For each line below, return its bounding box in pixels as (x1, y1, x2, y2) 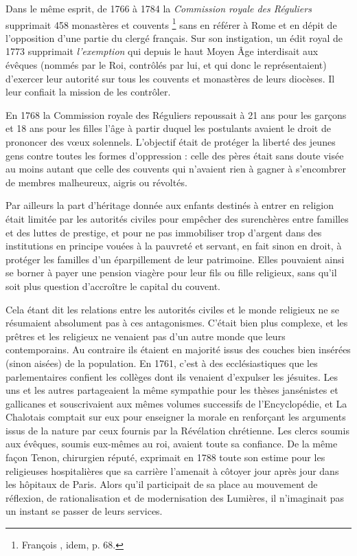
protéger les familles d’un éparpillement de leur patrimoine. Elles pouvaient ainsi (5, 252, 345, 266)
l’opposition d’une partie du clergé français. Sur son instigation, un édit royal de (5, 30, 343, 45)
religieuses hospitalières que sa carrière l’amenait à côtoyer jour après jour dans (5, 463, 339, 478)
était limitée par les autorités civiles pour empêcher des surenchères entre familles (5, 211, 349, 225)
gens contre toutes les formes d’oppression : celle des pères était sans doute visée (5, 148, 344, 162)
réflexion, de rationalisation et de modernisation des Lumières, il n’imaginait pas (5, 490, 345, 504)
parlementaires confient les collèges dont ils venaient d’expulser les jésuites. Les (5, 369, 338, 383)
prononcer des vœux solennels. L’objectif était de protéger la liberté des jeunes (5, 135, 336, 148)
